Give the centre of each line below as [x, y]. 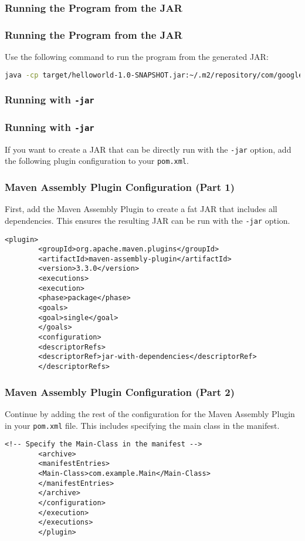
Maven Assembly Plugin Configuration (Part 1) [120, 187]
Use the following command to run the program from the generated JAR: [137, 57]
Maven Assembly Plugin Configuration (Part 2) [120, 392]
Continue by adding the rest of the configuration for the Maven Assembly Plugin [150, 413]
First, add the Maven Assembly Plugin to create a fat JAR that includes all [141, 209]
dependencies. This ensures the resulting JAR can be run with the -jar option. [148, 220]
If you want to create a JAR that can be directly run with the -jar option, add [148, 149]
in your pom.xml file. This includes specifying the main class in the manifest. [142, 425]
